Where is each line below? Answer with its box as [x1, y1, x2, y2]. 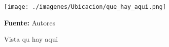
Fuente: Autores [4, 17, 55, 27]
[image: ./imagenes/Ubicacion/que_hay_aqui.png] [4, 3, 167, 10]
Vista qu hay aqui [4, 34, 58, 44]
